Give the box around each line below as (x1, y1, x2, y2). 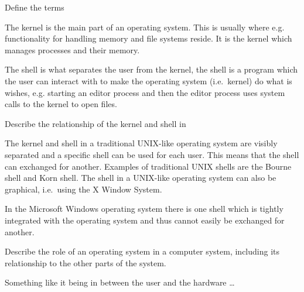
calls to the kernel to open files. (5, 98, 117, 110)
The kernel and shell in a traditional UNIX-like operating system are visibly (5, 137, 278, 149)
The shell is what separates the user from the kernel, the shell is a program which (5, 63, 298, 75)
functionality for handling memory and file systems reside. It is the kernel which (5, 32, 292, 44)
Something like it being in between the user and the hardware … (5, 276, 235, 288)
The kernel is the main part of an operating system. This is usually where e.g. (5, 20, 285, 33)
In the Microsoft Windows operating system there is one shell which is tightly (5, 202, 283, 215)
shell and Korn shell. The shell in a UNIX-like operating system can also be (5, 171, 276, 184)
